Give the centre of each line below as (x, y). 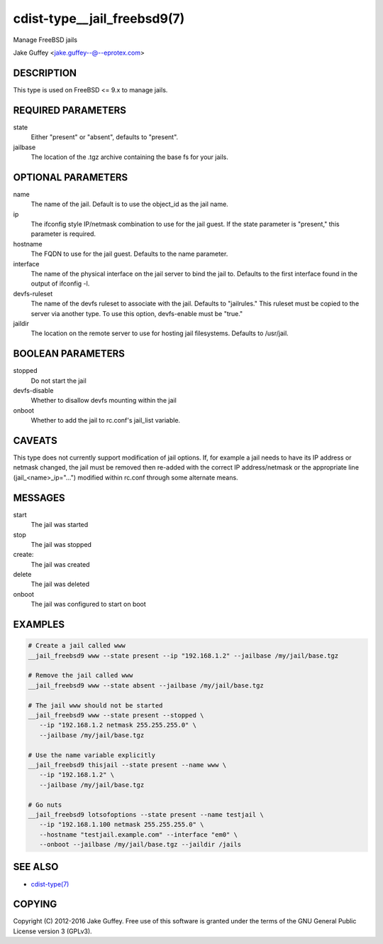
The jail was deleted (60, 584)
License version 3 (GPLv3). (52, 931)
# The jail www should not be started (95, 705)
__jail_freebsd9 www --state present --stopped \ (116, 715)
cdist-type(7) (50, 884)
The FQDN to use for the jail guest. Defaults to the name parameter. (129, 254)
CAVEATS (35, 440)
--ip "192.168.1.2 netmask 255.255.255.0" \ (118, 725)
